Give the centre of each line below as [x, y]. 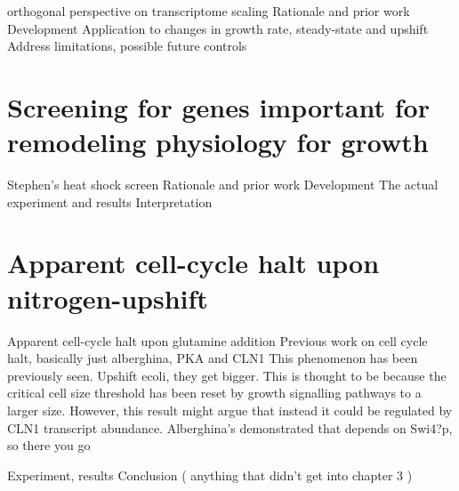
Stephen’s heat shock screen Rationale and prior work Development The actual [223, 185]
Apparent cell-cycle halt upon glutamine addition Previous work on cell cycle [217, 340]
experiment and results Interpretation [110, 201]
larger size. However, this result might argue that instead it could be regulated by [230, 410]
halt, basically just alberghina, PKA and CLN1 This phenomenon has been [213, 358]
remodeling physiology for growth [218, 142]
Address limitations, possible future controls [127, 46]
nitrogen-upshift [108, 298]
